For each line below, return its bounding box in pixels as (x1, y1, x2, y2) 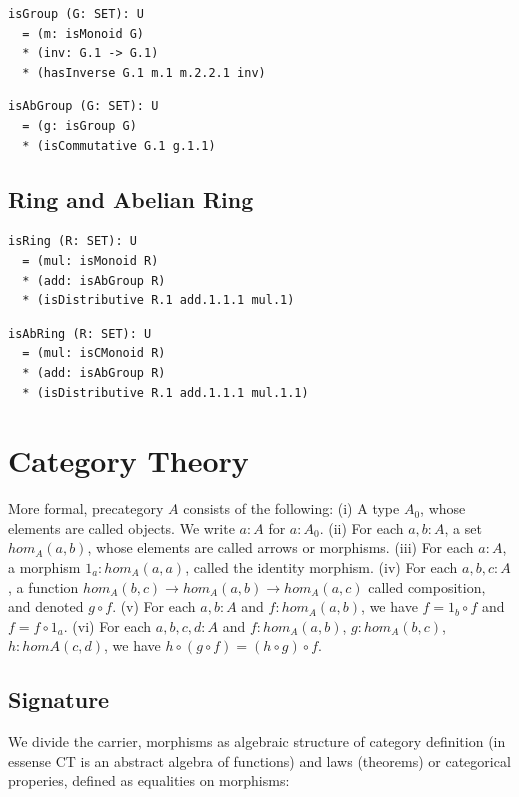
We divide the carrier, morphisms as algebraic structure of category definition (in (8, 731, 506, 752)
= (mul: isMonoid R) (22, 253, 159, 268)
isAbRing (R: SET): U (8, 326, 152, 341)
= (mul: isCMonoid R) (22, 346, 166, 361)
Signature (8, 684, 110, 715)
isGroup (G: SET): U (8, 7, 145, 21)
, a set (444, 517, 482, 538)
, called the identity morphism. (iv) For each (185, 557, 458, 578)
